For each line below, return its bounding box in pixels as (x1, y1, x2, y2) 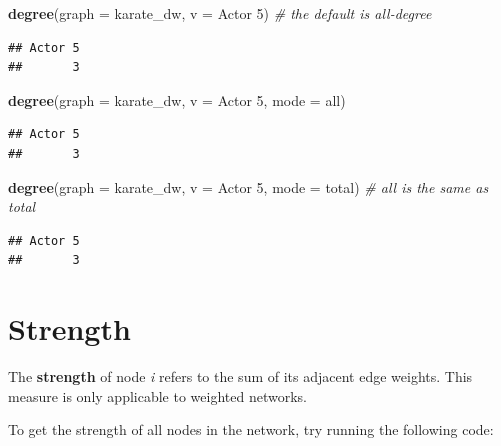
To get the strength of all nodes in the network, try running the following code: (8, 419, 494, 440)
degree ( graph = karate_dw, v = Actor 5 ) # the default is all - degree (8, 3, 432, 23)
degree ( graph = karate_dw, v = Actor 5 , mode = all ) (8, 89, 346, 110)
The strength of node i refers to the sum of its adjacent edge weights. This (8, 366, 473, 387)
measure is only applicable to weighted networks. (8, 385, 307, 406)
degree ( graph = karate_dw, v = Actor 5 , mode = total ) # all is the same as (8, 176, 489, 197)
